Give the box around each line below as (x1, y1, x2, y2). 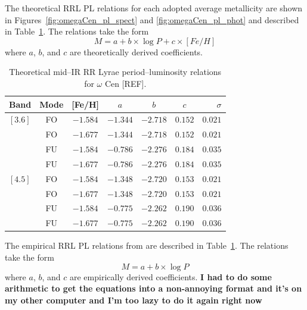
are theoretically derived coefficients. (69, 45, 203, 58)
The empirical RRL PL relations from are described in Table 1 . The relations (5, 239, 289, 252)
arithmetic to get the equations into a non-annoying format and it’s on (5, 282, 302, 295)
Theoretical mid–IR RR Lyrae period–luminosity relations (9, 65, 222, 78)
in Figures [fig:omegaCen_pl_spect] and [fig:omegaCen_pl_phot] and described (5, 13, 299, 26)
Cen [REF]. (104, 77, 147, 89)
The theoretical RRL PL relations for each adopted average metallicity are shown (5, 2, 303, 14)
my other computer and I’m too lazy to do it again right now (5, 293, 262, 306)
